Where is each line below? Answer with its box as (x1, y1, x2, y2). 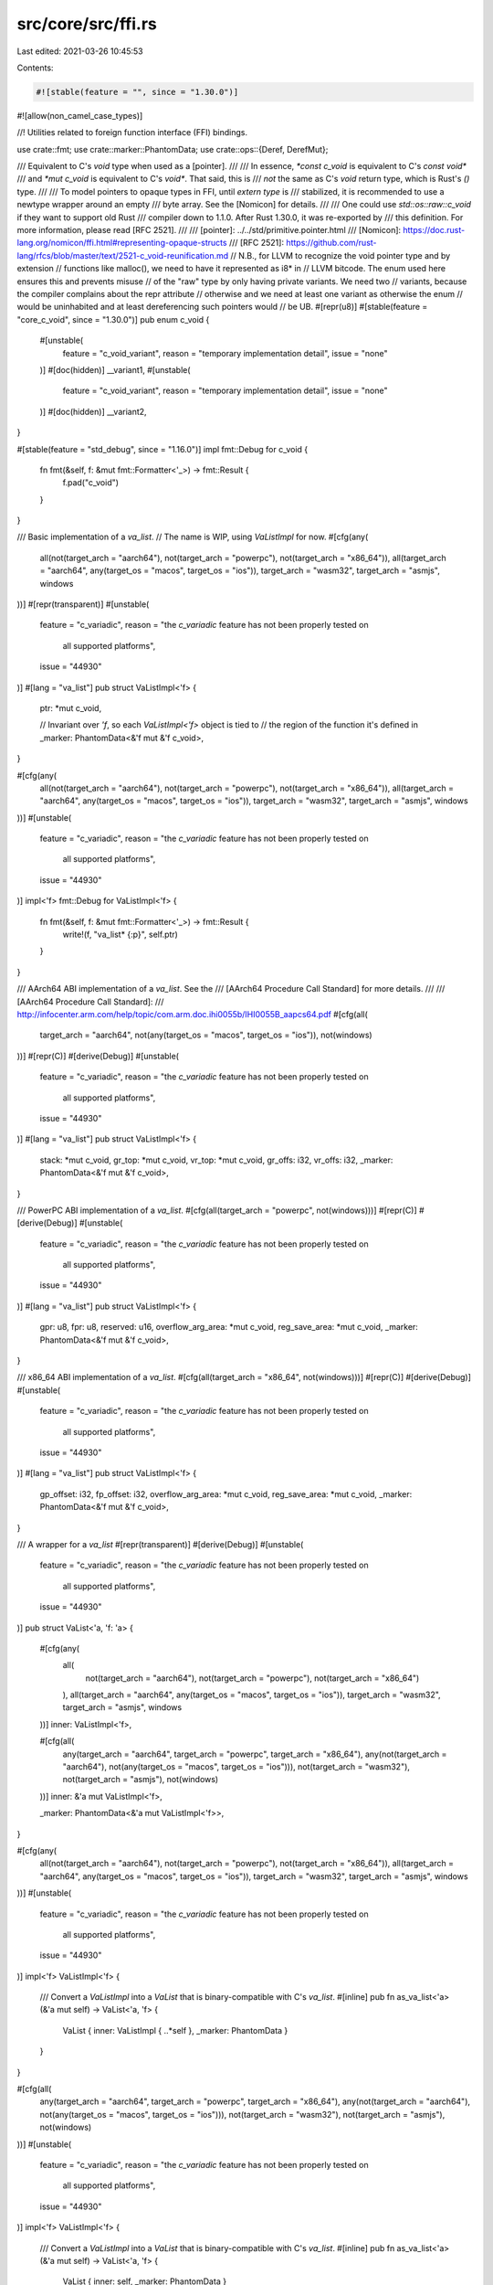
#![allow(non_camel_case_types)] (16, 110, 143, 121)
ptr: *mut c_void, (39, 702, 102, 713)
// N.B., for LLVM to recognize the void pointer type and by (229, 250, 451, 260)
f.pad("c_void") (62, 477, 119, 488)
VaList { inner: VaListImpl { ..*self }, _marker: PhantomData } (62, 2025, 288, 2035)
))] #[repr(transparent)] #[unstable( (16, 599, 150, 610)
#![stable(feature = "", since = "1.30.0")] (36, 87, 239, 97)
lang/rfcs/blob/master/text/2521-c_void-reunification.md (16, 250, 229, 260)
